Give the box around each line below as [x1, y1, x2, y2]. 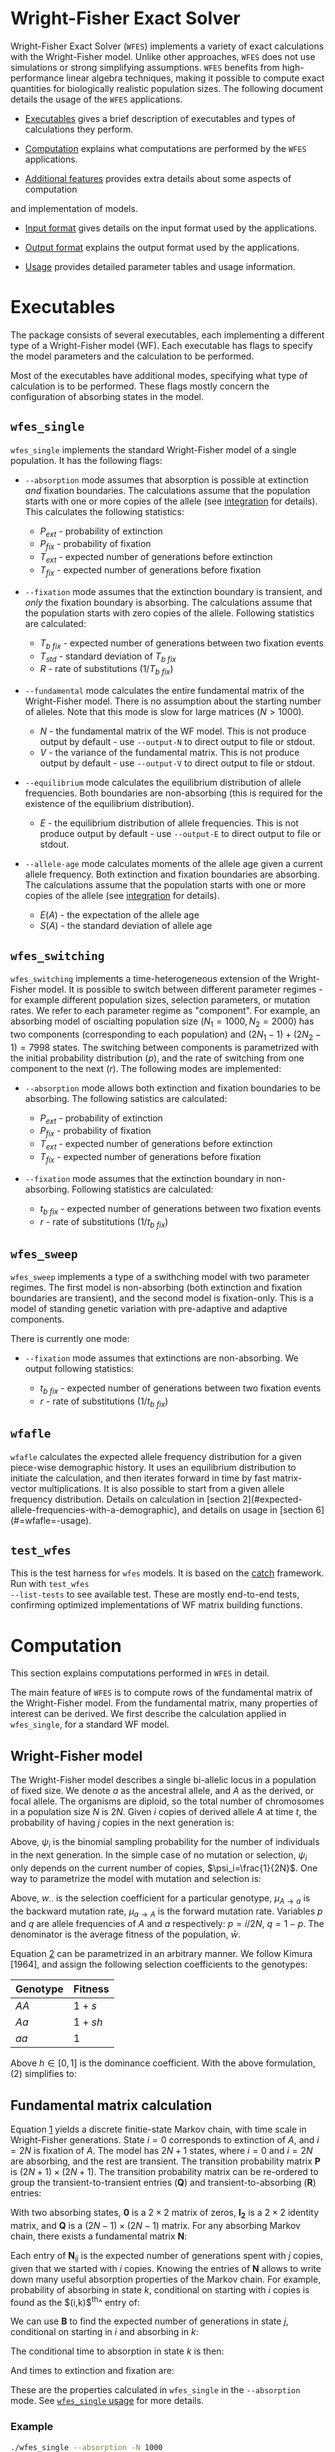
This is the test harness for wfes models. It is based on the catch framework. [10, 1567, 325, 1579]
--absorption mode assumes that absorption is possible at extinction [24, 473, 309, 486]
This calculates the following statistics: [24, 505, 185, 517]
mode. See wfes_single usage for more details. [10, 2395, 205, 2407]
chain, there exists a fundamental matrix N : [10, 2230, 188, 2242]
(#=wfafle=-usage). [10, 1514, 92, 1526]
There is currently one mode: [10, 1333, 130, 1345]
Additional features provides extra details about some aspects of [24, 172, 292, 184]
